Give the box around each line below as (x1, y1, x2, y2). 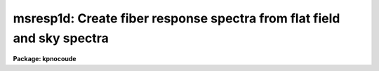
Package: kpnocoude (13, 55, 77, 63)
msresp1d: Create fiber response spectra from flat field (13, 11, 340, 26)
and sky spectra (13, 30, 109, 46)
